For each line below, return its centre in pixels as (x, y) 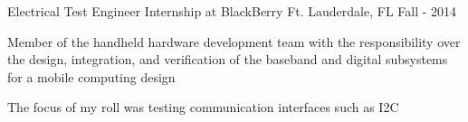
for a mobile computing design (91, 76)
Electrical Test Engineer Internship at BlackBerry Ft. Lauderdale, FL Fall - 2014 (232, 11)
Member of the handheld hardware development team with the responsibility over (234, 41)
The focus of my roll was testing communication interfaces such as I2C (203, 107)
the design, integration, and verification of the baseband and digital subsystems (228, 59)
